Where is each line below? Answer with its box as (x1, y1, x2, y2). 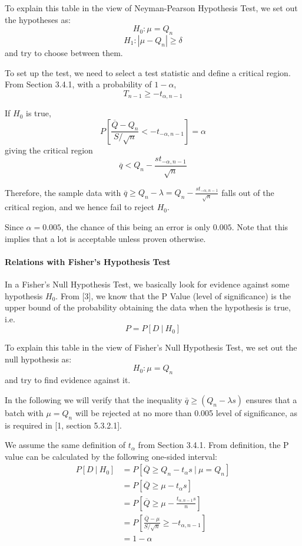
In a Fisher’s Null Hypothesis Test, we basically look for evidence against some (5, 277, 290, 290)
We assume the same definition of (5, 439, 126, 451)
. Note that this (231, 220, 288, 233)
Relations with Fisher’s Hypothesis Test (5, 255, 171, 267)
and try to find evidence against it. (5, 374, 131, 386)
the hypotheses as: (5, 13, 71, 25)
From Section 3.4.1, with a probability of (5, 78, 152, 90)
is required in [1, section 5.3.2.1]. (5, 419, 122, 431)
